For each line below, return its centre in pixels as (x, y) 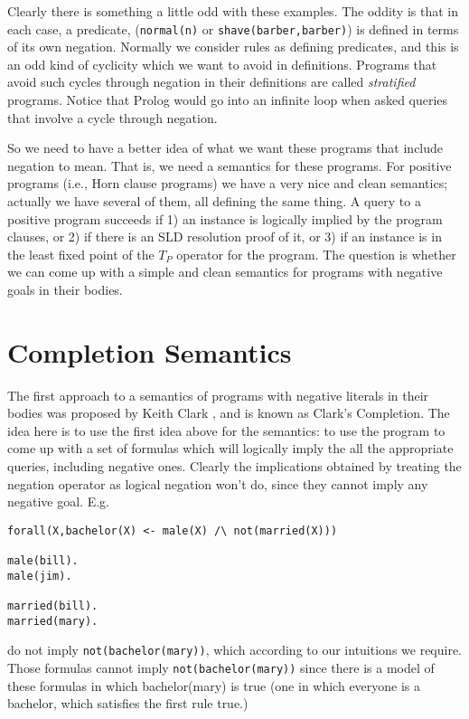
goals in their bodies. (65, 289)
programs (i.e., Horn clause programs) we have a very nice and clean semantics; (228, 183)
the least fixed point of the (81, 254)
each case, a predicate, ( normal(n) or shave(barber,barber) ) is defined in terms (233, 28)
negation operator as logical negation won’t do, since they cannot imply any (218, 483)
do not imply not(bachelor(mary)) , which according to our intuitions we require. (235, 650)
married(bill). (53, 606)
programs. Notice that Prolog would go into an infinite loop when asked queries (228, 100)
